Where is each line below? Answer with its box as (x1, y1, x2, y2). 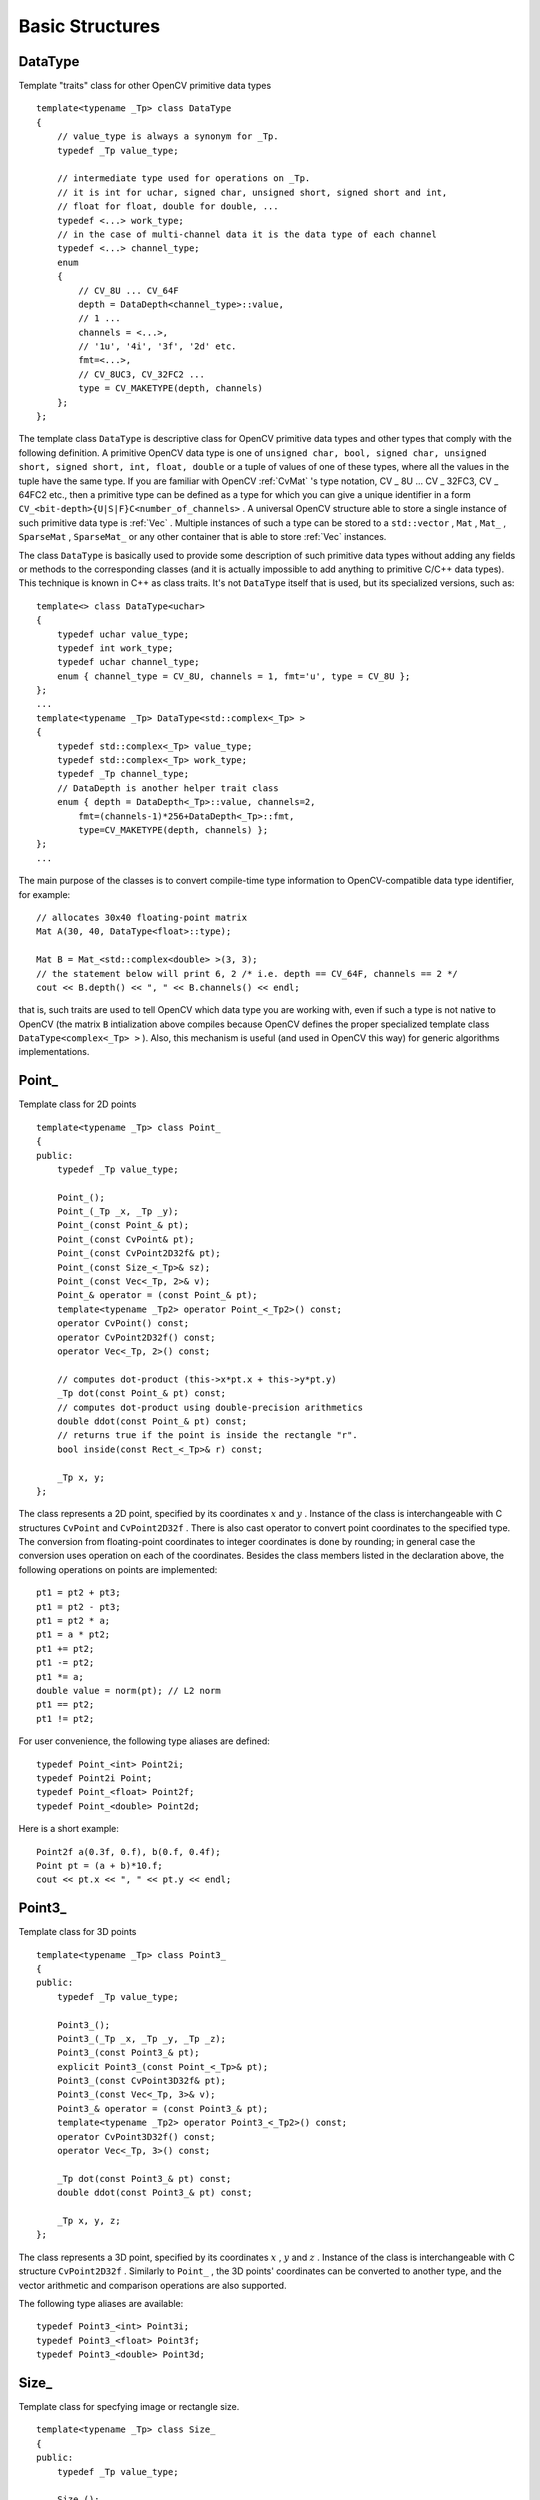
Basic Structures (18, 15, 160, 37)
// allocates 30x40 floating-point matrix (36, 911, 248, 923)
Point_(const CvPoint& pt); (56, 1233, 195, 1245)
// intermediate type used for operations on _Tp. (56, 173, 311, 184)
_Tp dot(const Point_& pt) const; (56, 1388, 227, 1399)
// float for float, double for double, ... (56, 201, 279, 212)
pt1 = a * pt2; (36, 1629, 111, 1640)
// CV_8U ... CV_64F (78, 285, 179, 296)
